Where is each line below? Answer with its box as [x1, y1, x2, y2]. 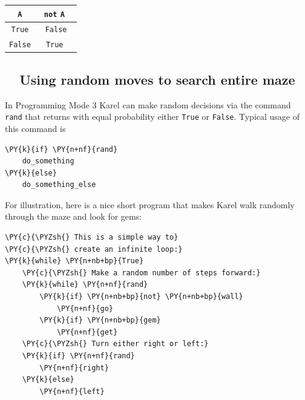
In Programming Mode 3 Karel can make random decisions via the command [5, 98, 291, 111]
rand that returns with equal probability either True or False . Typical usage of [5, 110, 300, 123]
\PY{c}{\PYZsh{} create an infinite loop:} [5, 244, 183, 254]
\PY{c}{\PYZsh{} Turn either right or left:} [22, 339, 209, 349]
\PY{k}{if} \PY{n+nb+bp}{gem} [39, 316, 161, 325]
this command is [5, 122, 66, 134]
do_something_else [22, 180, 96, 189]
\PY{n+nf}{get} [56, 327, 118, 336]
